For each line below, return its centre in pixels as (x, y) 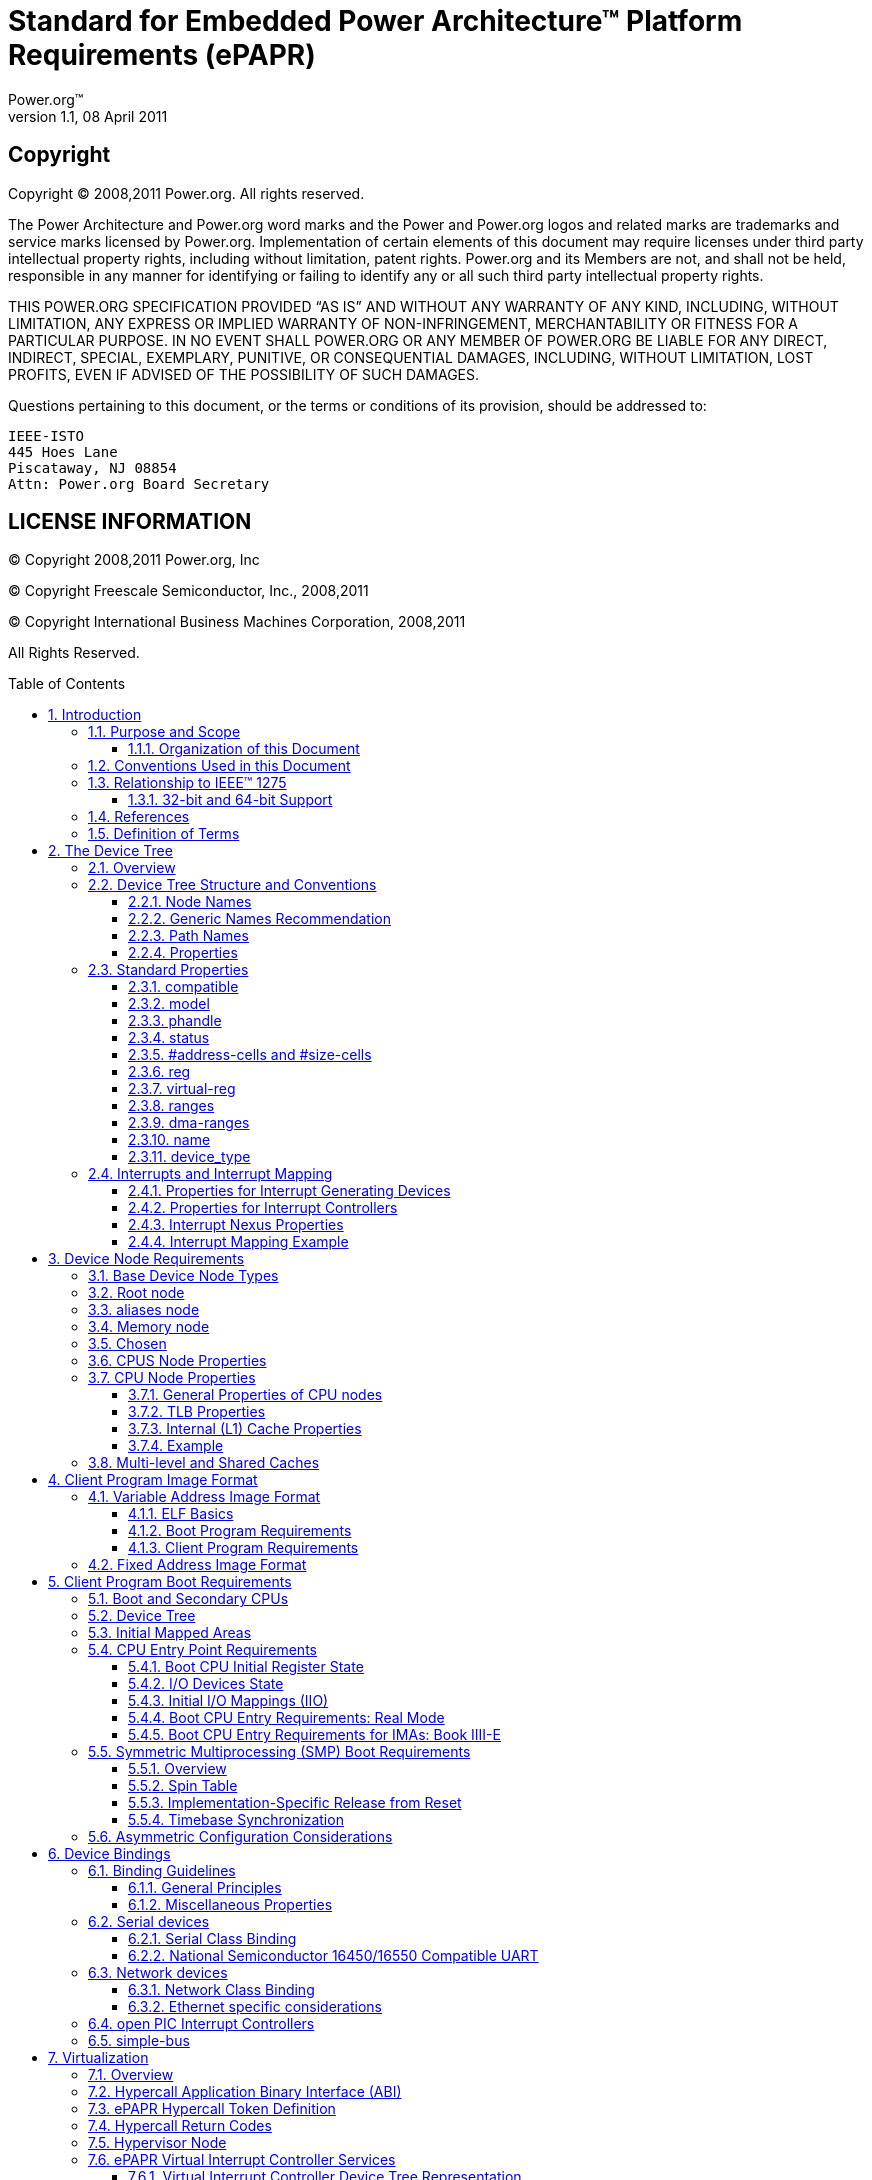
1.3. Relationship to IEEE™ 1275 (187, 783)
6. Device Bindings (109, 1854)
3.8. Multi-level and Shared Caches (204, 1463)
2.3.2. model (169, 1004)
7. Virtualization (98, 2058)
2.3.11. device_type (189, 1157)
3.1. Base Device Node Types (183, 1276)
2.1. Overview (132, 868)
